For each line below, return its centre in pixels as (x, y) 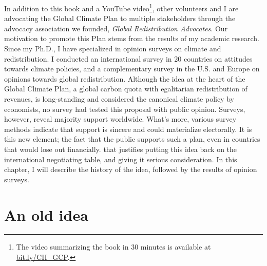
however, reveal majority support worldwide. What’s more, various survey (120, 119)
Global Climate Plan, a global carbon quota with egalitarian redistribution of (126, 89)
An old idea (46, 214)
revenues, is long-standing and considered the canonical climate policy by (119, 99)
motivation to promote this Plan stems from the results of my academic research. (132, 38)
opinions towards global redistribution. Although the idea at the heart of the (125, 78)
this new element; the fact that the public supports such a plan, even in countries (132, 139)
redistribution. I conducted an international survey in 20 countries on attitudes (128, 58)
